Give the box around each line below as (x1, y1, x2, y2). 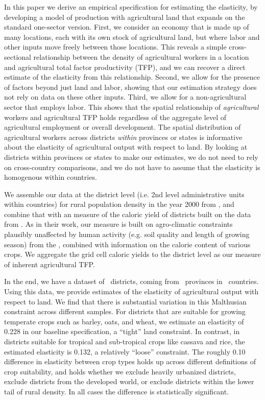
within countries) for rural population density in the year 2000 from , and (4, 199, 234, 209)
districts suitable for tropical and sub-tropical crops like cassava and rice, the (4, 336, 245, 346)
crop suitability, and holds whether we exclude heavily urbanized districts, (4, 366, 236, 377)
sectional (4, 51, 31, 62)
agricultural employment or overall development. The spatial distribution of (4, 122, 241, 132)
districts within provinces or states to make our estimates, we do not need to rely (4, 151, 258, 162)
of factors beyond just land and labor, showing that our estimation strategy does (4, 81, 257, 92)
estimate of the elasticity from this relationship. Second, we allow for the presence (4, 72, 260, 82)
